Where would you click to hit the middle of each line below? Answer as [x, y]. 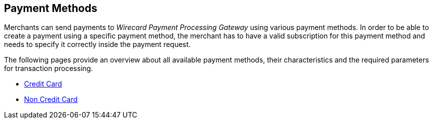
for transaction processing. [49, 68]
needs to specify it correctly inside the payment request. [97, 44]
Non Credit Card [51, 99]
